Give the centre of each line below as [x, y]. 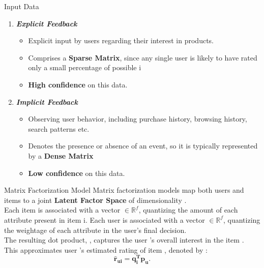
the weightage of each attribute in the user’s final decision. [95, 230]
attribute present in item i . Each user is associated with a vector [105, 219]
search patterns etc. [59, 128]
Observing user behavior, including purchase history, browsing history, [138, 119]
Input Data [22, 6]
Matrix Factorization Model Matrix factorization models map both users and [124, 190]
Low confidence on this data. [77, 173]
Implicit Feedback [47, 101]
